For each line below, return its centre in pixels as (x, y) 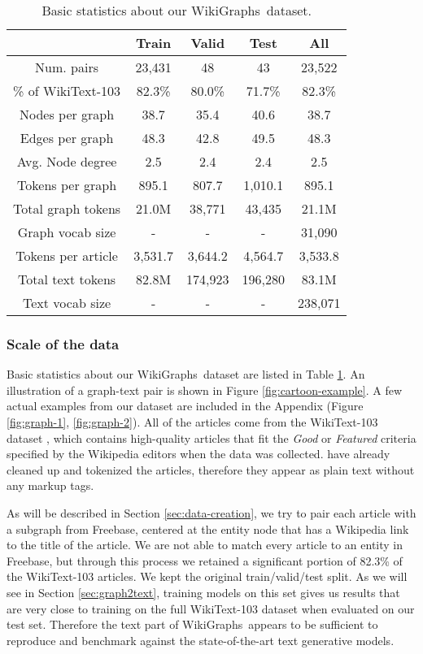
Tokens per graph (67, 185)
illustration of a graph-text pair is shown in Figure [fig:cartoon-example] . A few (205, 390)
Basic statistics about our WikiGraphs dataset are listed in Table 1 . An (186, 374)
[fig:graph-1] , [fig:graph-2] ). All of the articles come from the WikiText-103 (192, 422)
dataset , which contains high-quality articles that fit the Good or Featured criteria (211, 437)
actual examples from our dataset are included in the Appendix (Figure (185, 406)
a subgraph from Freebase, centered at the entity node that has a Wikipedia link (208, 528)
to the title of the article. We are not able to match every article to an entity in (205, 545)
